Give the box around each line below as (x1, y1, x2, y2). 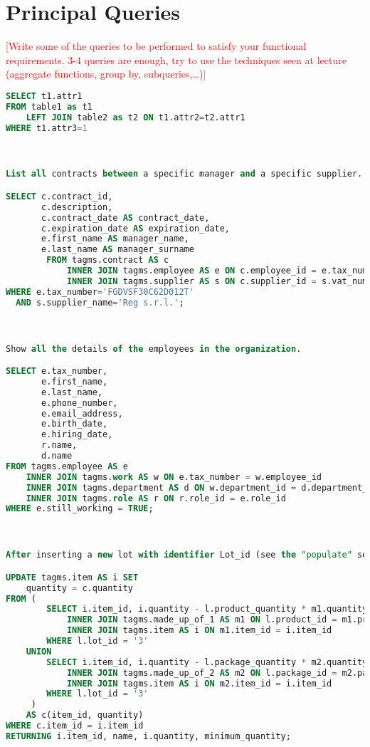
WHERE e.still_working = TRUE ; (6, 503, 154, 514)
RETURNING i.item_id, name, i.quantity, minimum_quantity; (6, 731, 291, 741)
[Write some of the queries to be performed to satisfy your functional (6, 38, 307, 53)
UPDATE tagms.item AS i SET (6, 572, 139, 583)
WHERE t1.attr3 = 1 (6, 122, 88, 133)
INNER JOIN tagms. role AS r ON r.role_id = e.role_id (26, 493, 286, 503)
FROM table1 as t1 (6, 101, 92, 112)
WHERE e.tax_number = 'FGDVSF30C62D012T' (6, 286, 194, 297)
